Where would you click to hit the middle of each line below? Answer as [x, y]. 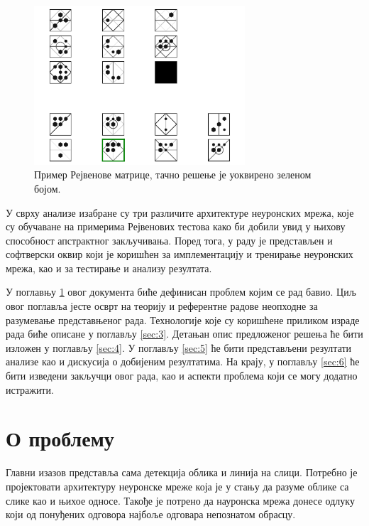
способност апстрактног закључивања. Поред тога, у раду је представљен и [169, 240]
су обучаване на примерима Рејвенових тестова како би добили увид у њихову [176, 226]
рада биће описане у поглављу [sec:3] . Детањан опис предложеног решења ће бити [184, 334]
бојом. [48, 188]
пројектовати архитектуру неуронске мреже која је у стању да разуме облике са [177, 486]
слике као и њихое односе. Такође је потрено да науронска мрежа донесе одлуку [180, 500]
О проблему [60, 438]
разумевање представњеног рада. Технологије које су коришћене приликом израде [183, 320]
